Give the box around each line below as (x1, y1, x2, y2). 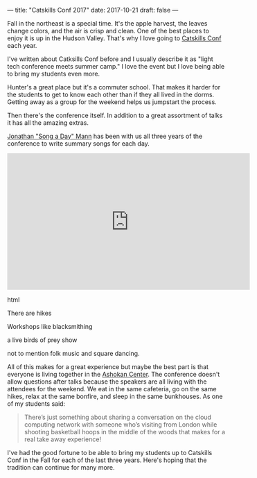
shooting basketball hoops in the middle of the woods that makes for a (24, 428, 226, 436)
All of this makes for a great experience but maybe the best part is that (7, 363, 209, 370)
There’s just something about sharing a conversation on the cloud (24, 413, 211, 421)
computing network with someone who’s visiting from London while (24, 420, 218, 429)
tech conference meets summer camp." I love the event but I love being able (7, 62, 225, 70)
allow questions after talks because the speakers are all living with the (7, 377, 207, 386)
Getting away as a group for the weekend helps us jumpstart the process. (7, 98, 217, 106)
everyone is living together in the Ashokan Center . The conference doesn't (7, 370, 220, 378)
